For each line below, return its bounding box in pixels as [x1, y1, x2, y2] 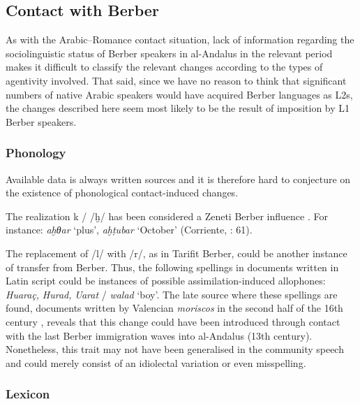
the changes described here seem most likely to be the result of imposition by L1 [6, 101, 350, 115]
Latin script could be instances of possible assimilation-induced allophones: [6, 273, 326, 288]
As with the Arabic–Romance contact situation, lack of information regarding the [6, 32, 354, 47]
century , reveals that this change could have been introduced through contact [6, 314, 340, 329]
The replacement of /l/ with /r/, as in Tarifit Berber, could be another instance [6, 245, 347, 260]
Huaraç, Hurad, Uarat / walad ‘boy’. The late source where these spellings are [6, 287, 338, 301]
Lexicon [6, 385, 50, 403]
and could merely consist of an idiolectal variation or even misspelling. [6, 355, 306, 370]
